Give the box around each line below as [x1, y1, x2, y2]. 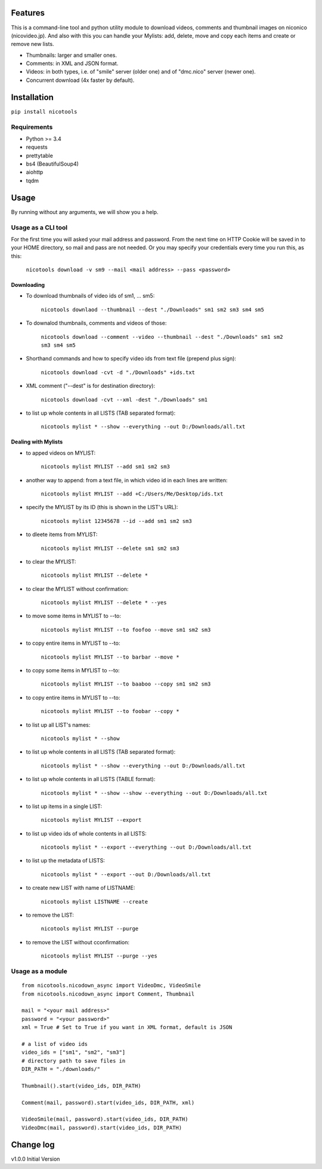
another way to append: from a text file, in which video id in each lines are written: [26, 476, 228, 483]
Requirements [11, 123, 53, 131]
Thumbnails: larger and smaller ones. [26, 51, 117, 59]
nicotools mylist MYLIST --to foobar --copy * [41, 708, 179, 715]
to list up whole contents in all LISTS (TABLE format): [26, 776, 156, 783]
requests [26, 143, 48, 151]
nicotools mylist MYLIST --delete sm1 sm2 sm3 [41, 544, 179, 552]
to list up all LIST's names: [26, 721, 91, 729]
